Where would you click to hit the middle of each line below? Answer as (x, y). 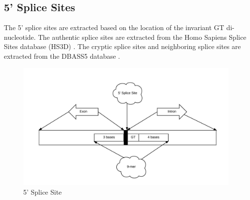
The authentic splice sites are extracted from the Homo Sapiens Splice (142, 37)
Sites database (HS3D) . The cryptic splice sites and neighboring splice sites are (122, 46)
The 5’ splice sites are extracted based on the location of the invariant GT (114, 27)
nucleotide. (20, 37)
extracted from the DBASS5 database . (62, 56)
